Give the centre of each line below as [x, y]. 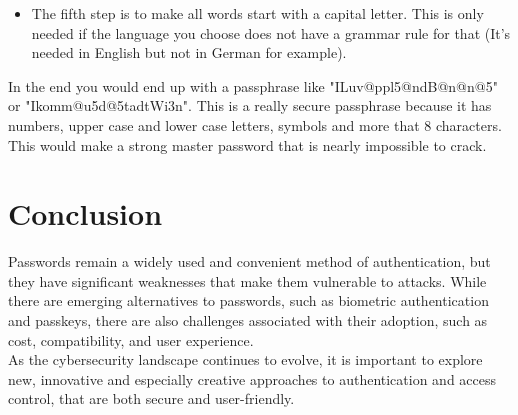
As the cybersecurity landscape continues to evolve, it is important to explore [245, 359]
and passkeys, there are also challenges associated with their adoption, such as [248, 320]
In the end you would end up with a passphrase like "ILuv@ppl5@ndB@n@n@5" [253, 85]
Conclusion [85, 213]
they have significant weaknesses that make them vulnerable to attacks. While [247, 280]
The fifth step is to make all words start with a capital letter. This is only [257, 13]
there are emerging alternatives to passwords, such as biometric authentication [248, 300]
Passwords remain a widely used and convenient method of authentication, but [249, 261]
